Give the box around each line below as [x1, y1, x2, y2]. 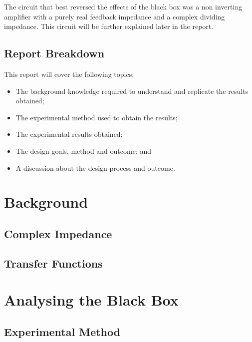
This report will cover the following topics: [4, 68, 134, 79]
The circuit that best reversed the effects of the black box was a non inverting [4, 1, 243, 11]
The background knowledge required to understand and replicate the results [15, 85, 249, 96]
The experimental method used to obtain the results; [15, 112, 178, 122]
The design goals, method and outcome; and [15, 145, 152, 156]
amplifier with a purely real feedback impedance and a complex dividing [4, 11, 225, 21]
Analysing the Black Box [4, 290, 179, 310]
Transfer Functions [4, 255, 103, 271]
